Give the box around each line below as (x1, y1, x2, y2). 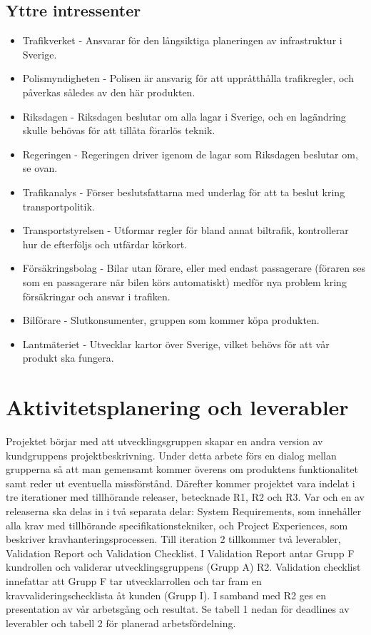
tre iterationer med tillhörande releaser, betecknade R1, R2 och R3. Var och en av (6, 489, 365, 504)
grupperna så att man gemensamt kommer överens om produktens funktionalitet (6, 462, 359, 477)
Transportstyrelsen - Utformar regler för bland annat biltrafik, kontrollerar (22, 223, 349, 238)
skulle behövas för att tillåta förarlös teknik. (22, 123, 215, 138)
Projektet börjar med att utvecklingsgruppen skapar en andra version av (6, 434, 323, 449)
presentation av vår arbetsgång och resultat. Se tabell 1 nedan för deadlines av (6, 601, 350, 616)
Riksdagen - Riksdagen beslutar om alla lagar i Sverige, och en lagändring (22, 108, 346, 123)
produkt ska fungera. (22, 350, 114, 365)
